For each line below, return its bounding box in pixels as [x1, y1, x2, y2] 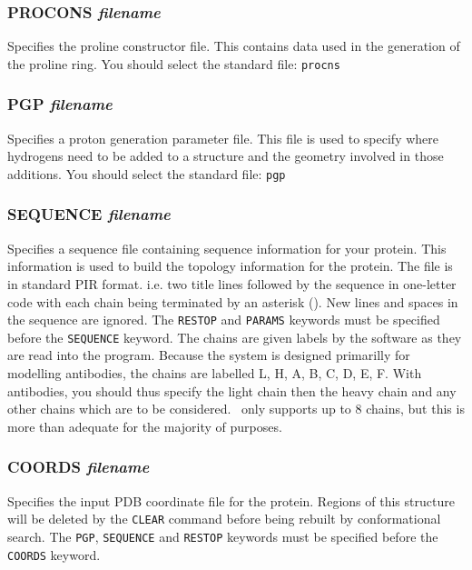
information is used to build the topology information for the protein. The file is [7, 256, 453, 275]
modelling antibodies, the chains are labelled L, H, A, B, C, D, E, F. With [7, 364, 422, 383]
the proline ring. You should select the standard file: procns [7, 54, 340, 73]
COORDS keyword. [7, 545, 101, 564]
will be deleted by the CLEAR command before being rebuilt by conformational [7, 509, 441, 528]
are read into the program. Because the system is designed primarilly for [7, 345, 410, 365]
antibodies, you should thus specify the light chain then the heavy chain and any [7, 381, 457, 400]
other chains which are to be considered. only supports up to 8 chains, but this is [7, 399, 465, 418]
